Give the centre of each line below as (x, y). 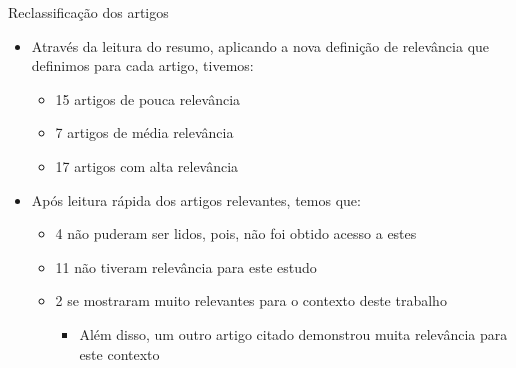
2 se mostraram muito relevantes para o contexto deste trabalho (251, 300)
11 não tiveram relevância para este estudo (186, 266)
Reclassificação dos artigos (88, 12)
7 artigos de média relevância (144, 132)
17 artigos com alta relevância (147, 165)
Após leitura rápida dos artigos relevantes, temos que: (196, 199)
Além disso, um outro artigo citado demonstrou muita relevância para (293, 333)
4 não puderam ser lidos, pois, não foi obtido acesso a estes (236, 233)
